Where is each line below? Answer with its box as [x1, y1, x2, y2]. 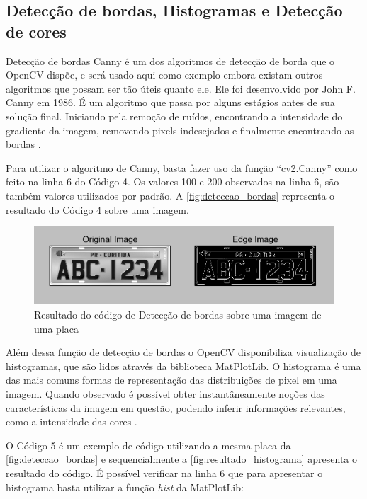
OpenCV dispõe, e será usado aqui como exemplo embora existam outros [6, 67, 323, 82]
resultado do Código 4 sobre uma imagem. [6, 202, 189, 217]
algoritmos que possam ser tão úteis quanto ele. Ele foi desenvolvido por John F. [6, 81, 356, 96]
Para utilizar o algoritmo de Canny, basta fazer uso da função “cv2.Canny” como [6, 160, 358, 175]
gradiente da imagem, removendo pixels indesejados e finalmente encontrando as [6, 122, 354, 137]
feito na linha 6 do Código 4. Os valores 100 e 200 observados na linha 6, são [6, 174, 339, 189]
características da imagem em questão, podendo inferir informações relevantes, [6, 400, 346, 415]
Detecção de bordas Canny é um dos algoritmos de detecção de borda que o [6, 53, 335, 68]
